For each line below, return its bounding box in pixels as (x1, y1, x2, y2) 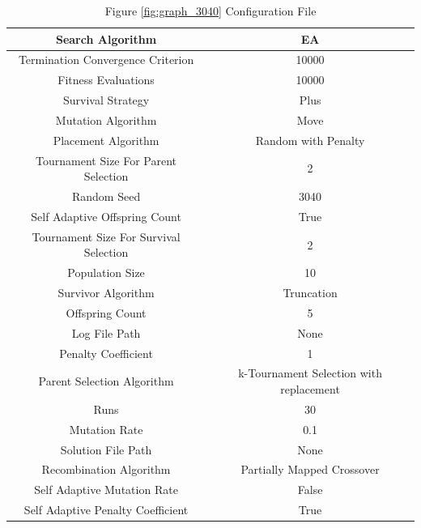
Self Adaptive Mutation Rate (34, 481, 178, 498)
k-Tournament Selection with (238, 364, 382, 381)
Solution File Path (60, 441, 152, 458)
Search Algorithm (55, 30, 157, 47)
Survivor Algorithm (57, 284, 155, 301)
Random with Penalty (255, 131, 365, 148)
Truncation (283, 284, 338, 301)
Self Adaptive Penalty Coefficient (23, 501, 189, 518)
